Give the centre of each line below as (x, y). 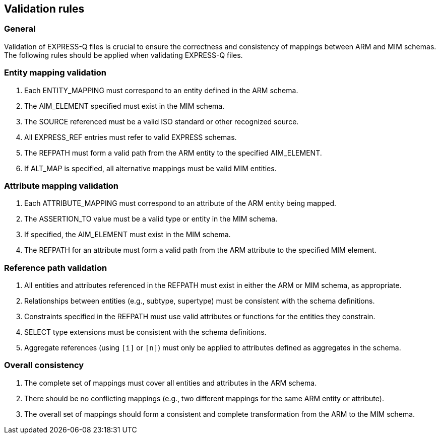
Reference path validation (56, 268)
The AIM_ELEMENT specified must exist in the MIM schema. (124, 106)
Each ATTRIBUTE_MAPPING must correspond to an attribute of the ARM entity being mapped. (180, 203)
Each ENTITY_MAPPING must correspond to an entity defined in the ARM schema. (161, 90)
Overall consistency (44, 365)
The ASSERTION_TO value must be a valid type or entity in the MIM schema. (151, 219)
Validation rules (44, 9)
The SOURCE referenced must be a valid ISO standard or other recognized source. (162, 121)
